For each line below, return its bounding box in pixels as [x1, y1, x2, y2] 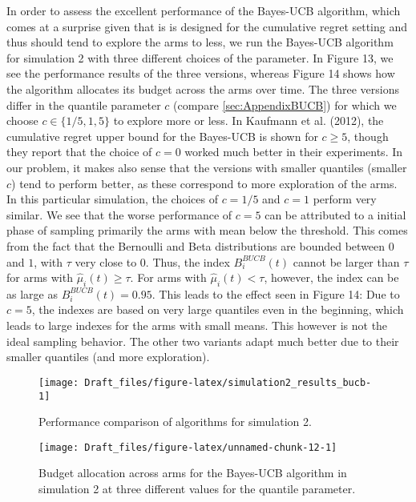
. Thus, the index [145, 253, 230, 270]
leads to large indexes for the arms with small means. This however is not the [6, 317, 388, 334]
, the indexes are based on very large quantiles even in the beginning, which [31, 301, 404, 318]
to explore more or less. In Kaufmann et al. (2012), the [113, 112, 384, 129]
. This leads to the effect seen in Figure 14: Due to [151, 285, 400, 302]
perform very [313, 191, 377, 207]
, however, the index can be [264, 269, 399, 286]
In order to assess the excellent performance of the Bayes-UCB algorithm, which [6, 2, 401, 18]
